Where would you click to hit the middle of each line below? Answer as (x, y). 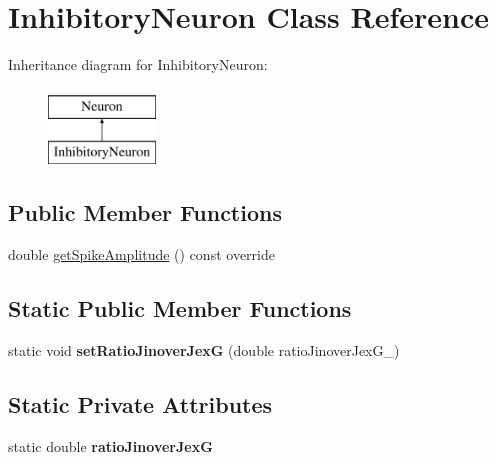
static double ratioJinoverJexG (110, 445)
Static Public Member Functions (180, 308)
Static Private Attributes (140, 403)
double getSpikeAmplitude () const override (141, 254)
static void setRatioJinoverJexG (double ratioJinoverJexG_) (204, 349)
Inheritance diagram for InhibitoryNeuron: (138, 64)
